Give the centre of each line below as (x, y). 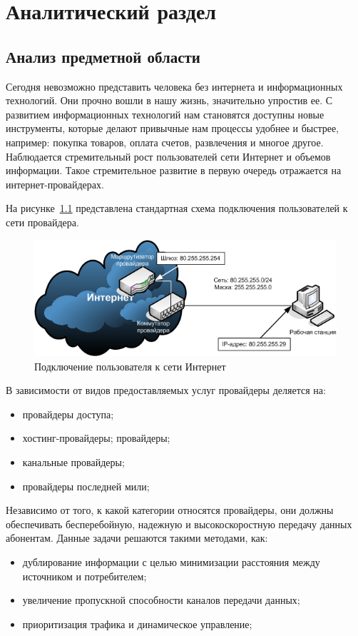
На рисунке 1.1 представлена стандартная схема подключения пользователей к (177, 208)
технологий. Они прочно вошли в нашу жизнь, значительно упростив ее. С (169, 100)
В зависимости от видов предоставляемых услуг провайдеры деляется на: (166, 390)
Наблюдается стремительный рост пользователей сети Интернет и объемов (168, 156)
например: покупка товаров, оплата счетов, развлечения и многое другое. (165, 142)
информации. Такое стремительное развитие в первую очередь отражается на (174, 170)
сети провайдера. (42, 222)
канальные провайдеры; (73, 461)
